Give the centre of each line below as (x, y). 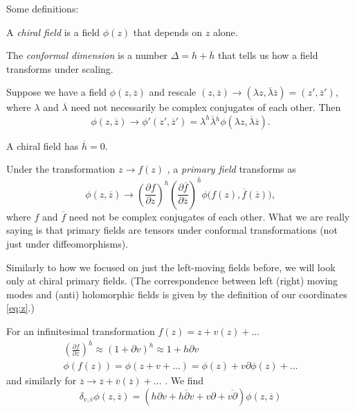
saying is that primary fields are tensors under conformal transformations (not (172, 230)
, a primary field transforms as (231, 169)
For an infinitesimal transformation (81, 331)
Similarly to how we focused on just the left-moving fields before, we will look (171, 267)
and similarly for (42, 380)
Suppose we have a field (57, 92)
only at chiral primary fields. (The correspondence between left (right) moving (172, 281)
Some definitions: (43, 8)
